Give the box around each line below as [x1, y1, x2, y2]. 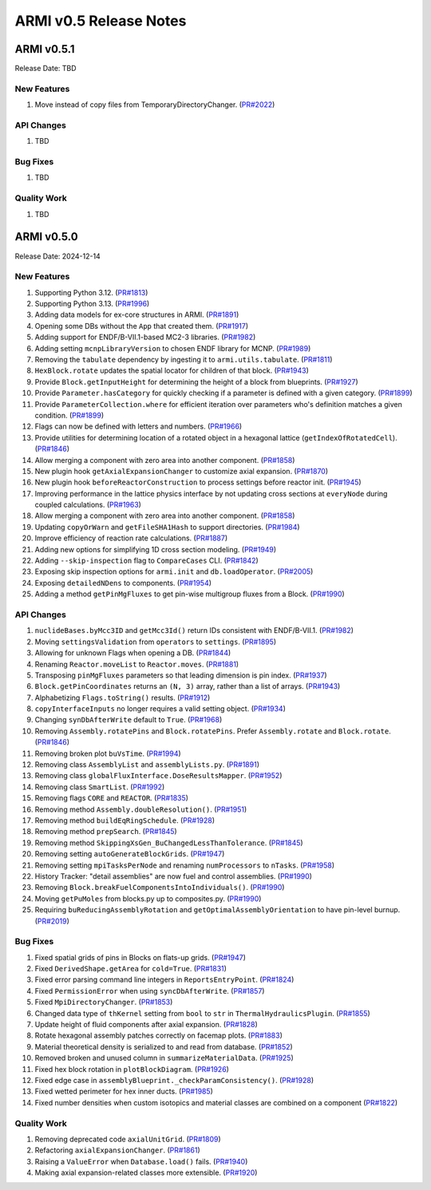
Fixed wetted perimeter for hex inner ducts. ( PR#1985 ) [34, 1086, 213, 1097]
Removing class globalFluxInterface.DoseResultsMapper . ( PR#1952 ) [34, 771, 283, 781]
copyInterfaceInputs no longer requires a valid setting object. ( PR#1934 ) [34, 704, 287, 714]
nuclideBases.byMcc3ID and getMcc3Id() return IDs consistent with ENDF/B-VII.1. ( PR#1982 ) [34, 626, 354, 635]
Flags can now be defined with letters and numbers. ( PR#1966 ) [34, 421, 243, 431]
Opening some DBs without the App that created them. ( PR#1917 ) [34, 321, 249, 330]
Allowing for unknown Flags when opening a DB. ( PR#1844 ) [34, 648, 231, 658]
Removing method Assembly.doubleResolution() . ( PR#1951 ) [34, 805, 247, 814]
